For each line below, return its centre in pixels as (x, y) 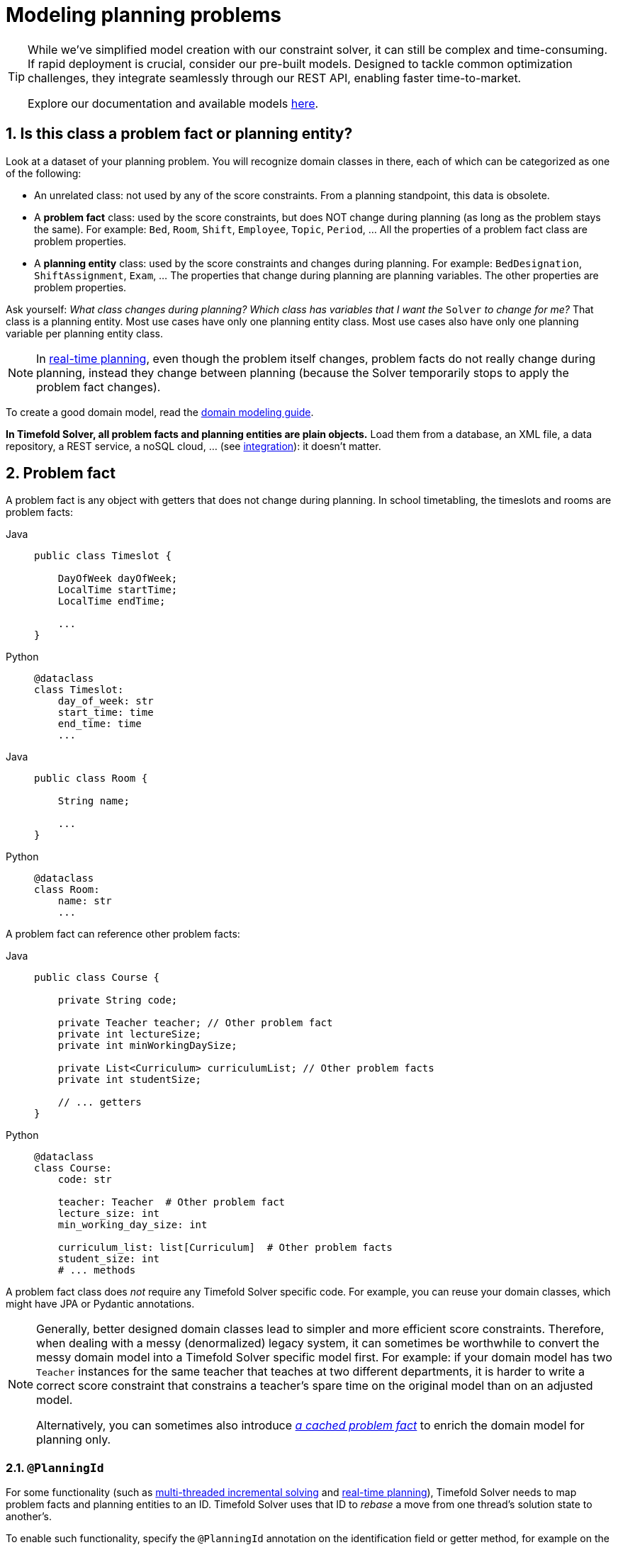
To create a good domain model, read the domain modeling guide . (160, 412)
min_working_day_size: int (133, 1225)
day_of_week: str (106, 701)
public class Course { (97, 978)
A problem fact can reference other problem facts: (123, 934)
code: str (85, 1180)
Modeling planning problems (144, 15)
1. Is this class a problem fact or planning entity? (179, 134)
